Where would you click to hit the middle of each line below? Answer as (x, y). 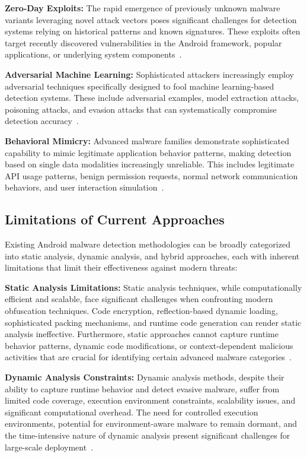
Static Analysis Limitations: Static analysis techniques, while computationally (153, 287)
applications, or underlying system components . (93, 54)
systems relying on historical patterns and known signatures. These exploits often (153, 31)
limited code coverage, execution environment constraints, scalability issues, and (150, 400)
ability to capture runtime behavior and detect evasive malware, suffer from (142, 388)
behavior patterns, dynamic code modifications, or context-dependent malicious (149, 345)
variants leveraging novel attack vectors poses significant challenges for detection (151, 19)
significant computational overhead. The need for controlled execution (132, 412)
